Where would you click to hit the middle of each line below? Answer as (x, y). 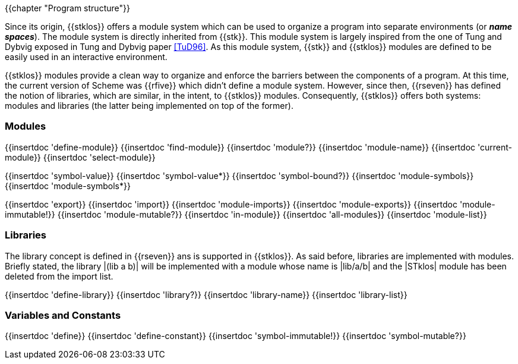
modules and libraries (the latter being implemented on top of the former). (149, 106)
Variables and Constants (63, 315)
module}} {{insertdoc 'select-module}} (80, 157)
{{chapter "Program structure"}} (67, 8)
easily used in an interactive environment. (86, 57)
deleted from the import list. (59, 276)
